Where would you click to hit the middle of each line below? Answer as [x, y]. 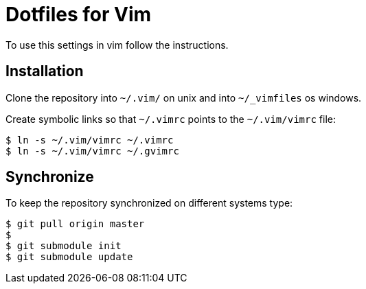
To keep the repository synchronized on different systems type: [149, 203]
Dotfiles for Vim [79, 14]
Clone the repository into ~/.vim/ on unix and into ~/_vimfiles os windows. [184, 97]
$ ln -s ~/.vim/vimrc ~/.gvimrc [92, 151]
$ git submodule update [69, 257]
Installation [45, 71]
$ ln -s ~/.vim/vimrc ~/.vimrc [90, 140]
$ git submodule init [64, 246]
